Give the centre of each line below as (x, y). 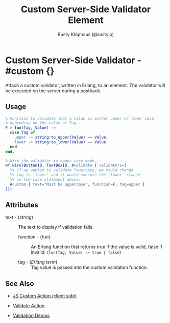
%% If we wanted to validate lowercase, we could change (72, 170)
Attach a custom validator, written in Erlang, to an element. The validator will (85, 85)
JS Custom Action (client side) (45, 296)
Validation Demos (31, 316)
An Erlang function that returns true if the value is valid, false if (96, 247)
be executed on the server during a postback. (53, 91)
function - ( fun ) (34, 237)
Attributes (22, 205)
